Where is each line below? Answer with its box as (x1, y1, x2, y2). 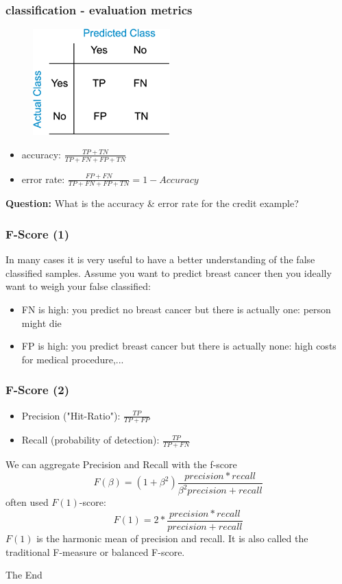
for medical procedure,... (21, 352, 124, 366)
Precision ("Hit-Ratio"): (21, 408, 121, 422)
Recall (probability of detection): (21, 433, 160, 447)
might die (21, 315, 62, 330)
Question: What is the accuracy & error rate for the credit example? (5, 196, 299, 210)
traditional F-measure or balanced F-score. (5, 544, 185, 559)
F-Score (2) (5, 381, 70, 398)
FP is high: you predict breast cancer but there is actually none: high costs (21, 339, 337, 353)
